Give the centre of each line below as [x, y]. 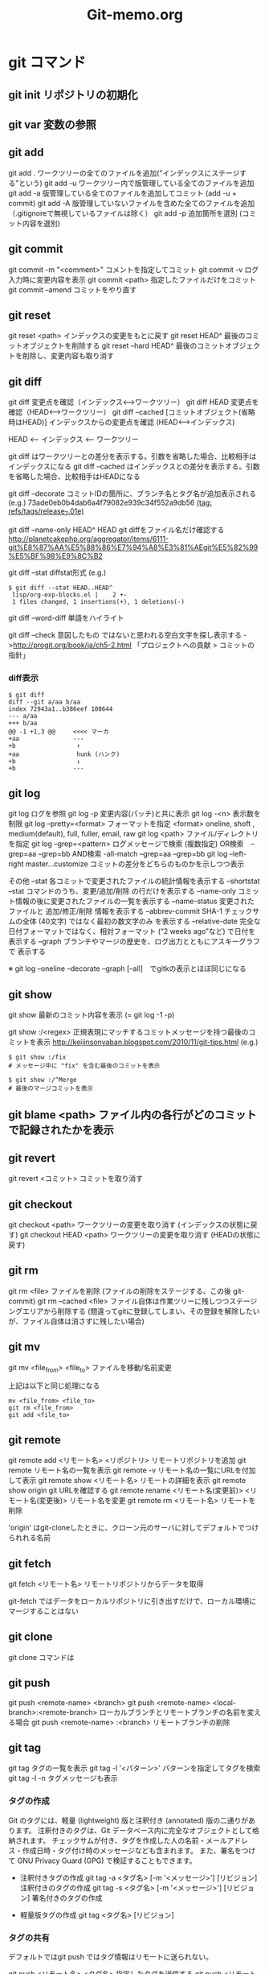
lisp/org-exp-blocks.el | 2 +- [69, 595]
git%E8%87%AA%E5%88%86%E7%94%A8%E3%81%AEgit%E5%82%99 [133, 547]
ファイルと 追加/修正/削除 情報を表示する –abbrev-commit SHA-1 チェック [130, 911]
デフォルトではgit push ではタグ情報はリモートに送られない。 [110, 1957]
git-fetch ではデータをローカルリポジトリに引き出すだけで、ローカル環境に [132, 1601]
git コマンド [47, 63]
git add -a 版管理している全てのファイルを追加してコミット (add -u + [122, 193]
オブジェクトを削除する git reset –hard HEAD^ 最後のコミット [124, 346]
